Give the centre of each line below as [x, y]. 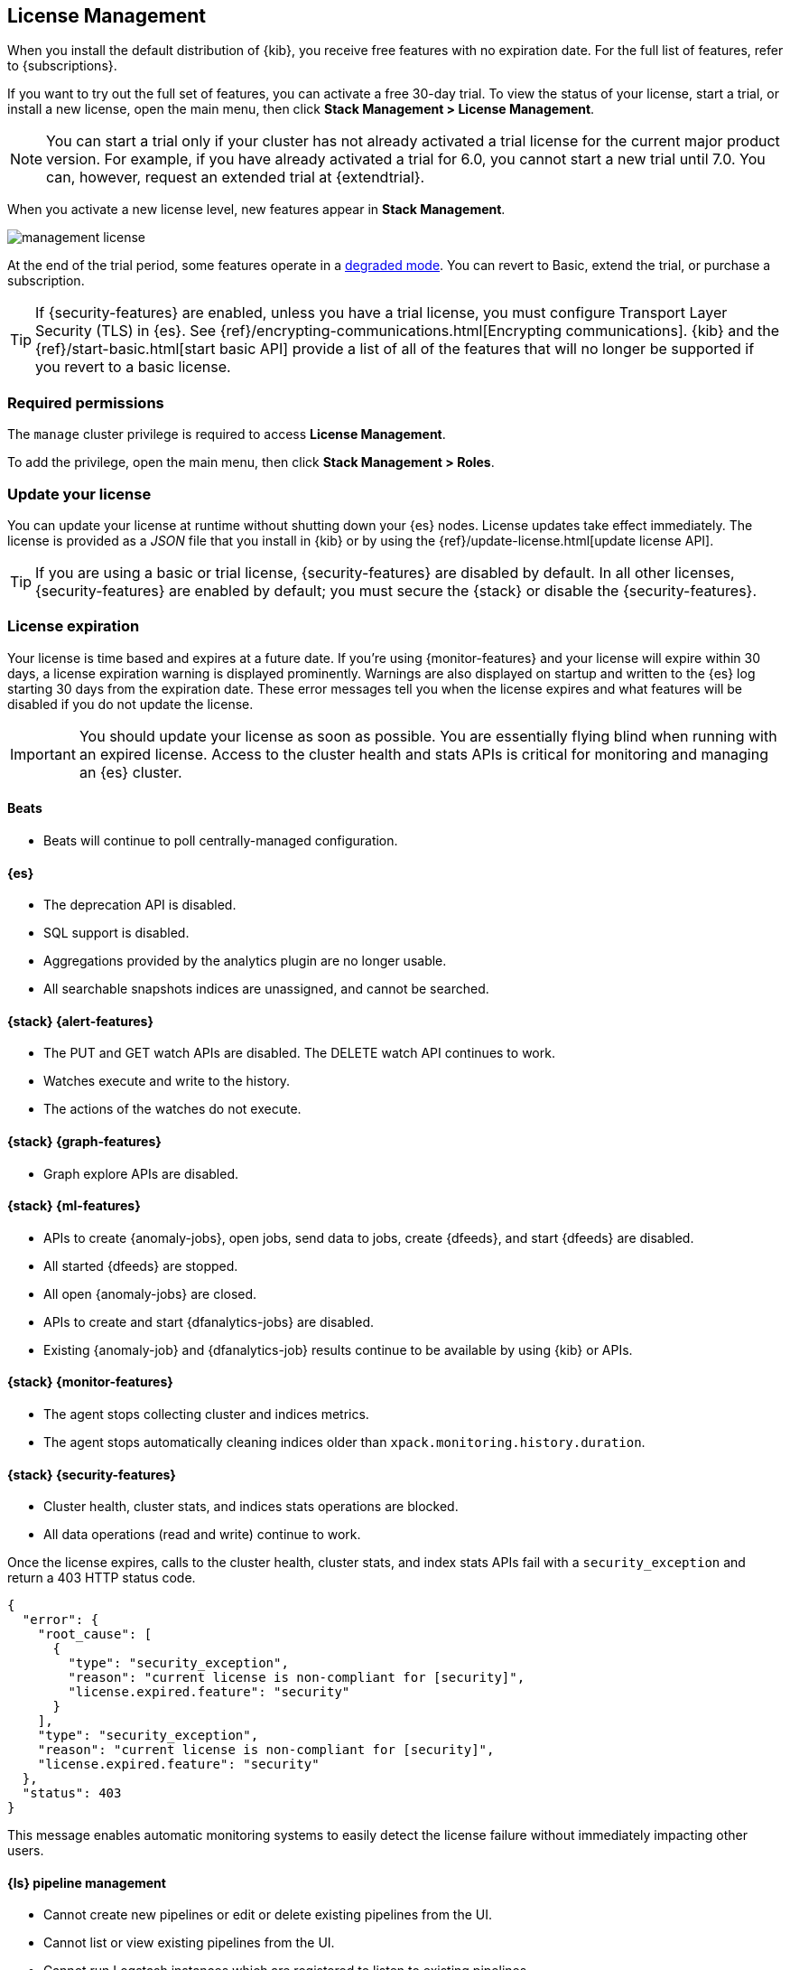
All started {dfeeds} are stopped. [141, 1265]
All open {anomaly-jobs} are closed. [150, 1293]
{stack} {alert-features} [81, 1021]
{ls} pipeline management [87, 1882]
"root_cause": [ [95, 1634]
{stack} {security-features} [92, 1474]
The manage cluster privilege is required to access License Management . [227, 434]
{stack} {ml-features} [74, 1206]
